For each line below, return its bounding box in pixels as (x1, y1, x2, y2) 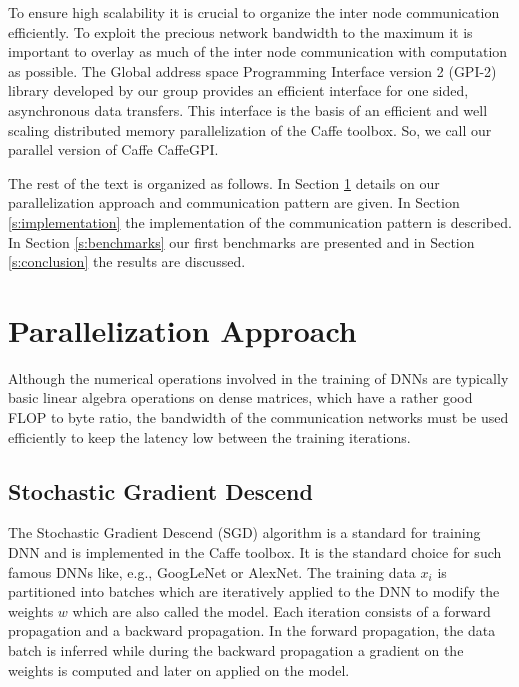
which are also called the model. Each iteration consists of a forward (72, 600, 491, 621)
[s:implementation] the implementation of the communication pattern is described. (8, 211, 512, 232)
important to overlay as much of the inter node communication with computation (8, 41, 508, 62)
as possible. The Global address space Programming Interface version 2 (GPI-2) (8, 60, 497, 81)
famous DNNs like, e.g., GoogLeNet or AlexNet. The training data (8, 561, 416, 582)
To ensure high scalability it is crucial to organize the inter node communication (8, 2, 500, 22)
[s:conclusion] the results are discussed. (8, 251, 246, 272)
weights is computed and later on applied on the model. (8, 659, 350, 680)
